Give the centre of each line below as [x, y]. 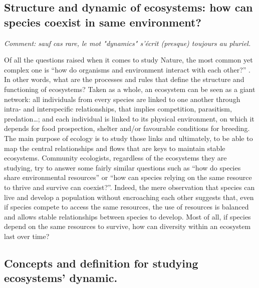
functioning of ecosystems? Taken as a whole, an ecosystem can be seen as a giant [130, 89]
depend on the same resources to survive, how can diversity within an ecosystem [127, 226]
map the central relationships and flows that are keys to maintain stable [115, 148]
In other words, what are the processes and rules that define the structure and [124, 79]
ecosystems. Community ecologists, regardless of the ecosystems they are [115, 158]
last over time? [27, 236]
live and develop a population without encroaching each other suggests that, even [129, 197]
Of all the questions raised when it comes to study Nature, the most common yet [128, 60]
